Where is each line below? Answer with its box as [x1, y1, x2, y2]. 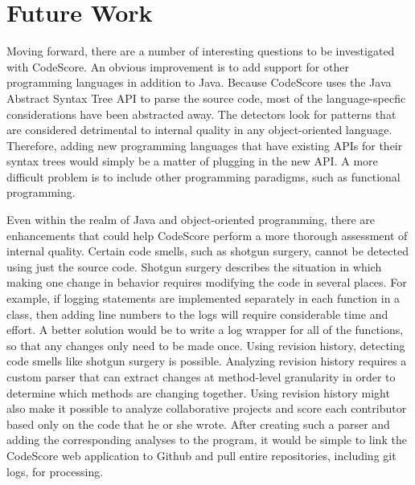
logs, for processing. [6, 463, 104, 479]
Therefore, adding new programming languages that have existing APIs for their [6, 137, 403, 153]
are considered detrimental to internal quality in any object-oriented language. [6, 121, 392, 138]
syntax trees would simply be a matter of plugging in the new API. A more [6, 153, 378, 169]
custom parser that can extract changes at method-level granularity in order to [6, 369, 396, 385]
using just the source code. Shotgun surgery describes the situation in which [6, 258, 382, 275]
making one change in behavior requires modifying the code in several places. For [6, 274, 407, 291]
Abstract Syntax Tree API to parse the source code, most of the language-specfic [6, 89, 406, 106]
